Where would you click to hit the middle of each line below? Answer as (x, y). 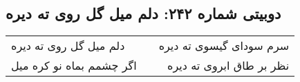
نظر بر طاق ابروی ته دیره (228, 66)
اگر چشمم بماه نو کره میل (74, 66)
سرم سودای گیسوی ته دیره (224, 46)
